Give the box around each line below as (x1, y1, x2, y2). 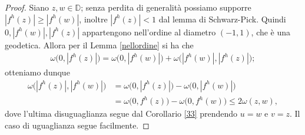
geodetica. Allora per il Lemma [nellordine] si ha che (5, 38, 194, 51)
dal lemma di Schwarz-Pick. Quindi (158, 12, 286, 25)
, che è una (251, 25, 291, 38)
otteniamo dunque (5, 66, 70, 78)
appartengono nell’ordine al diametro (82, 25, 216, 38)
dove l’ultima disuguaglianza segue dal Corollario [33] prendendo (5, 107, 238, 120)
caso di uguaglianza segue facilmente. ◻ (5, 118, 150, 131)
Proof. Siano (5, 1, 49, 13)
